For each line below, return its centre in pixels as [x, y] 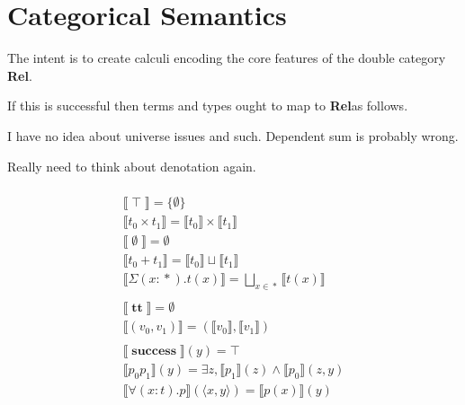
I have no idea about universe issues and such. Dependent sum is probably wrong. [233, 135]
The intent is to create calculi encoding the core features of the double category [227, 58]
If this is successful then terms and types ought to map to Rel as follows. [208, 106]
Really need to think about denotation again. [132, 166]
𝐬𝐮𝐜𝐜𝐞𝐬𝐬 [154, 352]
